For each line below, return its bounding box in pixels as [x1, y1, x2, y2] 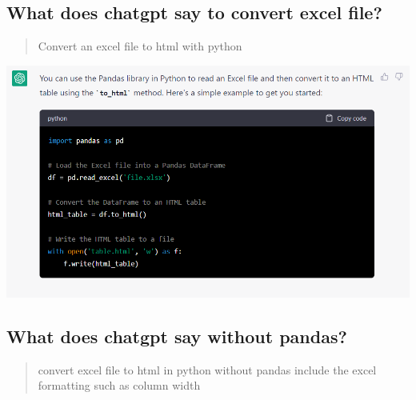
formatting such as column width [38, 377, 201, 394]
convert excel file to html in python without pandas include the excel [38, 361, 377, 378]
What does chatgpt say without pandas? [6, 323, 347, 348]
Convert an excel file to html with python [38, 38, 242, 54]
